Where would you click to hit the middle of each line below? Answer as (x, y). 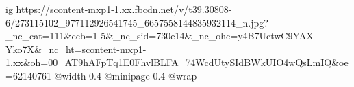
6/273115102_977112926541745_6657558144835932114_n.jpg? (137, 22)
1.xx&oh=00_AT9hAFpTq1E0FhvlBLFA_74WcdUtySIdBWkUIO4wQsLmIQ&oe (177, 62)
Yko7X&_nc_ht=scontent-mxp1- (76, 49)
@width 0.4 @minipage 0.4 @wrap (126, 75)
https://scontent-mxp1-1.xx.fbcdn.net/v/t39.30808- (124, 9)
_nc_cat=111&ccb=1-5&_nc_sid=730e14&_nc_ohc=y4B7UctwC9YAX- (161, 36)
